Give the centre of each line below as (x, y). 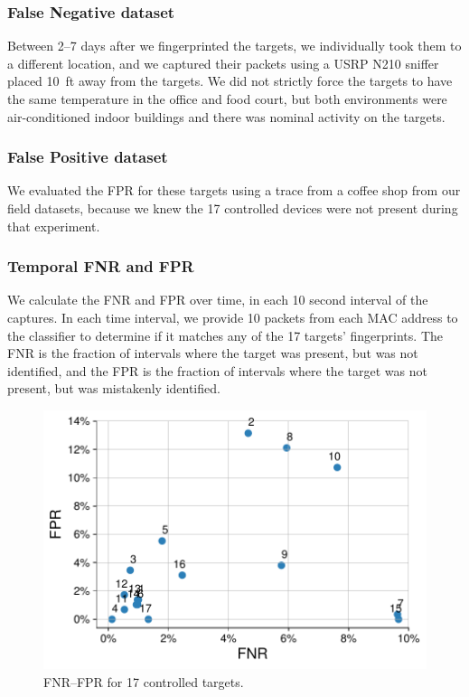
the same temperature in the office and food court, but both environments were (227, 99)
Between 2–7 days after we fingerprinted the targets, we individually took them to (234, 46)
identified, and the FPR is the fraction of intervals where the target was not (217, 370)
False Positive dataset (88, 157)
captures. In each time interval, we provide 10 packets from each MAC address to (233, 317)
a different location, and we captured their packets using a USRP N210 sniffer (223, 63)
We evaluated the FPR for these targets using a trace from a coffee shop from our (234, 190)
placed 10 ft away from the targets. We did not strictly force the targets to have (230, 81)
